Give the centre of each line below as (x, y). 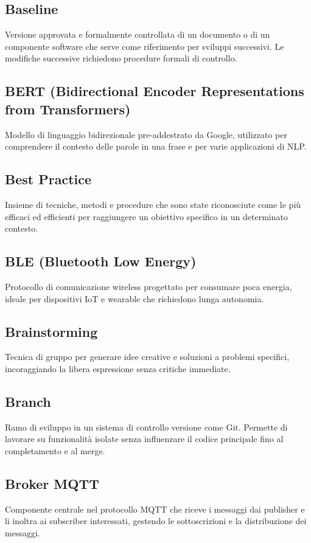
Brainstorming (51, 331)
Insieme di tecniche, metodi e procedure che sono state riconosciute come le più (153, 204)
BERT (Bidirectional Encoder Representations (155, 91)
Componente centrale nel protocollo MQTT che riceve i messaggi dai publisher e (155, 509)
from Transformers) (68, 109)
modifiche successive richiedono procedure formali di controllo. (121, 58)
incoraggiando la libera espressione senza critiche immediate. (118, 368)
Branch (28, 401)
